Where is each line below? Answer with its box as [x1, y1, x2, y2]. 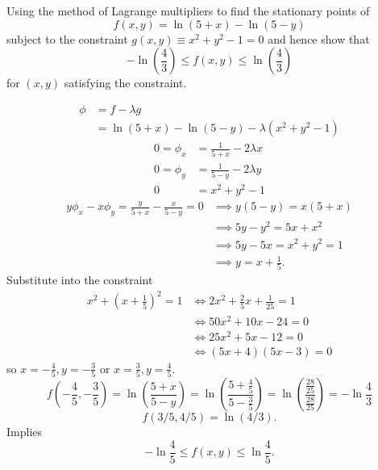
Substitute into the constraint [6, 271, 153, 288]
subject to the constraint [6, 30, 128, 47]
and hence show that [268, 30, 370, 47]
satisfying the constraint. [64, 74, 187, 91]
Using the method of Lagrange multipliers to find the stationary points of [6, 2, 370, 19]
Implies [6, 423, 43, 440]
